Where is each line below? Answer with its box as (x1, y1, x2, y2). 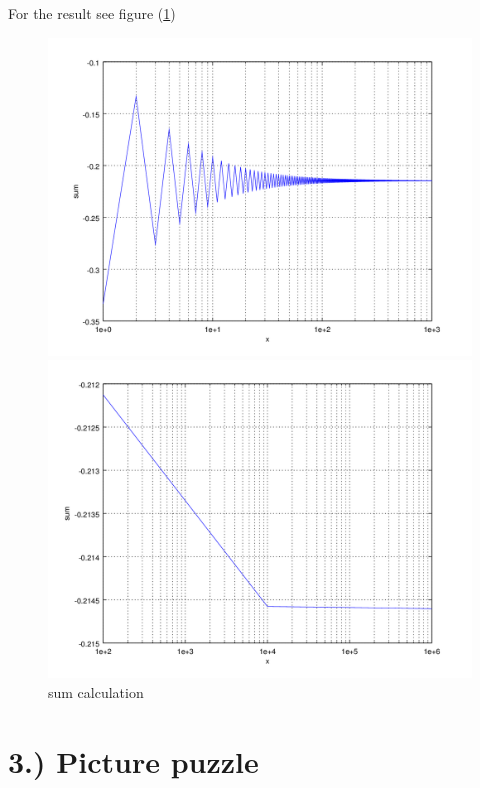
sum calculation (48, 681, 144, 702)
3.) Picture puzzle (8, 740, 259, 781)
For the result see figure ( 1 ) (8, 3, 176, 23)
